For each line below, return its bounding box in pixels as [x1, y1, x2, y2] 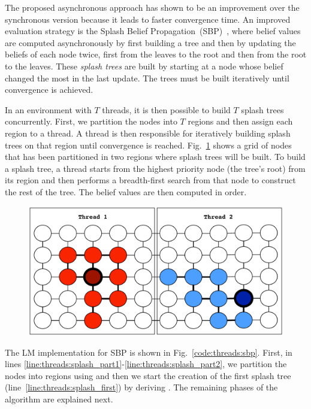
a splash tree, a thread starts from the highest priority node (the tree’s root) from [5, 162, 306, 174]
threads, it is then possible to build [102, 103, 231, 116]
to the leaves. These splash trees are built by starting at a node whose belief [5, 59, 283, 72]
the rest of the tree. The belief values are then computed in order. [5, 185, 247, 198]
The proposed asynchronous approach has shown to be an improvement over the [5, 1, 300, 13]
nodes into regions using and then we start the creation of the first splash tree [5, 369, 291, 381]
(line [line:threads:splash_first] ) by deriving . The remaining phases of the [5, 381, 278, 393]
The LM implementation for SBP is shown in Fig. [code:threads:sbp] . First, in [5, 346, 292, 358]
